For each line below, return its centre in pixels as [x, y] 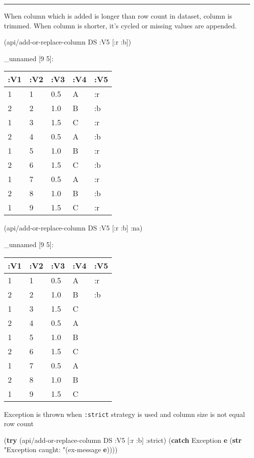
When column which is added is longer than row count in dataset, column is [118, 16]
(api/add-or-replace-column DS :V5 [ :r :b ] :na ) [73, 228]
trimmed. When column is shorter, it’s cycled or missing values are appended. [120, 25]
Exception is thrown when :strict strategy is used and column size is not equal [125, 414]
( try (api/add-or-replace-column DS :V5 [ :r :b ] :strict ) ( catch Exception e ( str [123, 440]
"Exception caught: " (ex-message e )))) [61, 449]
